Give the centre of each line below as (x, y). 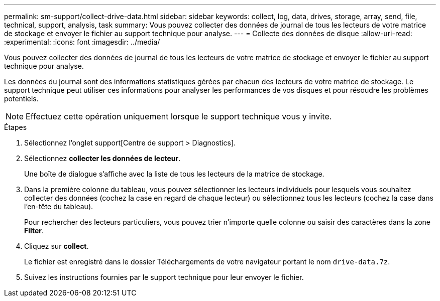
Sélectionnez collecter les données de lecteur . (102, 158)
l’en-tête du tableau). (59, 206)
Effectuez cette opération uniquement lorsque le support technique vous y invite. (179, 116)
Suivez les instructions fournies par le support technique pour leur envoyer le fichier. (164, 277)
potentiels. (21, 99)
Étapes (16, 127)
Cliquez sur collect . (57, 246)
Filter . (34, 231)
